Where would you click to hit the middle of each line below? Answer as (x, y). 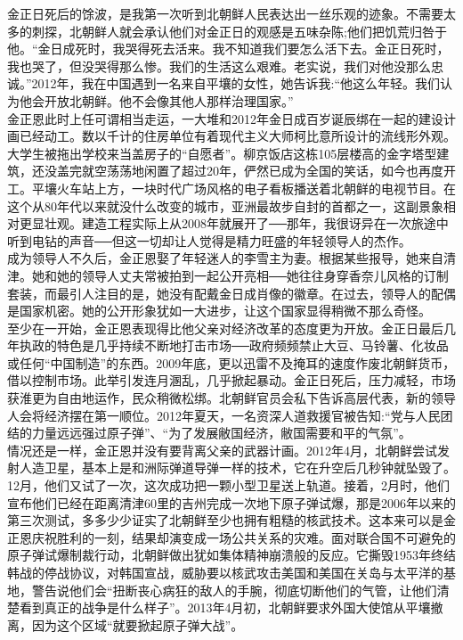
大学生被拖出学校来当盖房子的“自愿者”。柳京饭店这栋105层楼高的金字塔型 (222, 153)
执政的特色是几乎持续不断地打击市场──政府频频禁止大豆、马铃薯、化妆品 (234, 345)
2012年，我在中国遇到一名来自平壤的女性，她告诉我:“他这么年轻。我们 (236, 83)
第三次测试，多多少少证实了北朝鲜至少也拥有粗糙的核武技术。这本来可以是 (225, 520)
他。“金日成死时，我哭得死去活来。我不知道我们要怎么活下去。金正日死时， (228, 49)
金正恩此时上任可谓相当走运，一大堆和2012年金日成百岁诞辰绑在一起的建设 (225, 118)
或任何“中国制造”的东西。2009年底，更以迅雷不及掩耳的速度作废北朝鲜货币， (231, 362)
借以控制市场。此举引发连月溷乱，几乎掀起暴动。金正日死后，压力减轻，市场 (231, 380)
